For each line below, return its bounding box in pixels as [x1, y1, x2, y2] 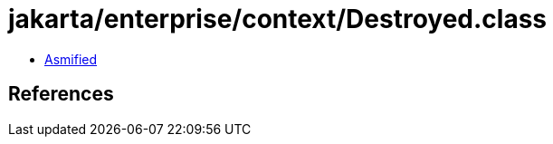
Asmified [44, 51, 98, 67]
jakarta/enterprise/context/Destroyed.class [8, 4, 548, 34]
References [8, 82, 114, 106]
